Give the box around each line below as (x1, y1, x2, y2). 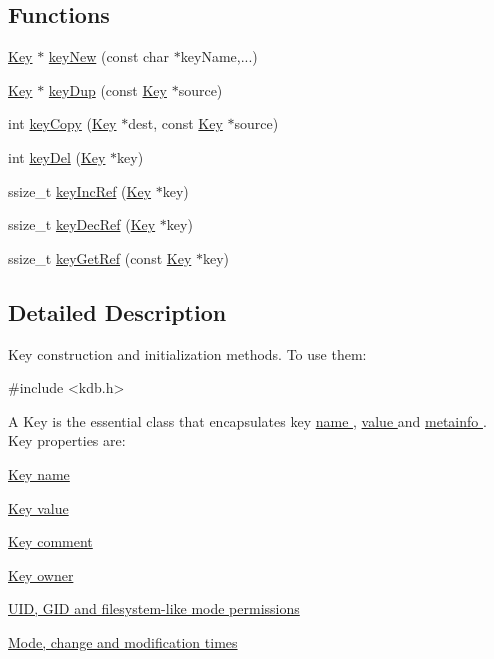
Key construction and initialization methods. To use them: (8, 343, 367, 364)
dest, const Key (128, 113, 223, 134)
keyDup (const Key (48, 79, 167, 100)
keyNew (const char (48, 46, 170, 67)
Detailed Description (8, 296, 227, 327)
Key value (8, 497, 69, 518)
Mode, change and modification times (8, 631, 238, 652)
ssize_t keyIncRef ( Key (8, 180, 152, 201)
